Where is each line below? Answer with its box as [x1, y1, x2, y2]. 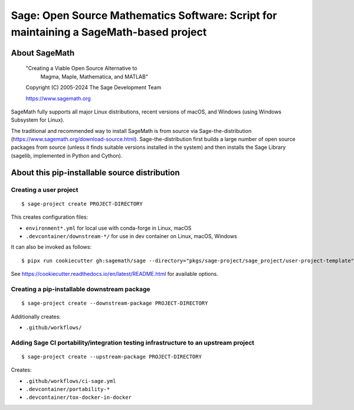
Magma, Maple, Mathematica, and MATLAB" [40, 73, 149, 80]
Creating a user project [11, 186, 78, 194]
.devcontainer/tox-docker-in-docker [25, 394, 132, 401]
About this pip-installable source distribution [11, 167, 180, 177]
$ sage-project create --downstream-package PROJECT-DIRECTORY [21, 300, 208, 307]
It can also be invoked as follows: [11, 243, 91, 250]
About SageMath [11, 48, 75, 58]
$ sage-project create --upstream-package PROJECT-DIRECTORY [21, 353, 202, 360]
